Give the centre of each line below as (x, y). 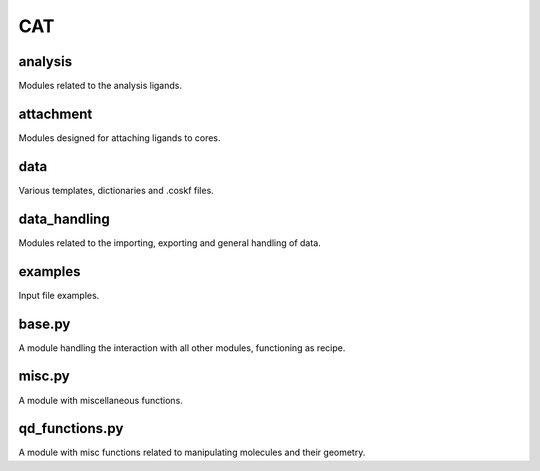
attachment (55, 113)
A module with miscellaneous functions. (101, 400)
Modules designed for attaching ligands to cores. (119, 137)
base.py (44, 323)
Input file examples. (59, 295)
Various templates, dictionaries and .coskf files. (116, 190)
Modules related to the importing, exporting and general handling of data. (170, 242)
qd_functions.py (71, 428)
